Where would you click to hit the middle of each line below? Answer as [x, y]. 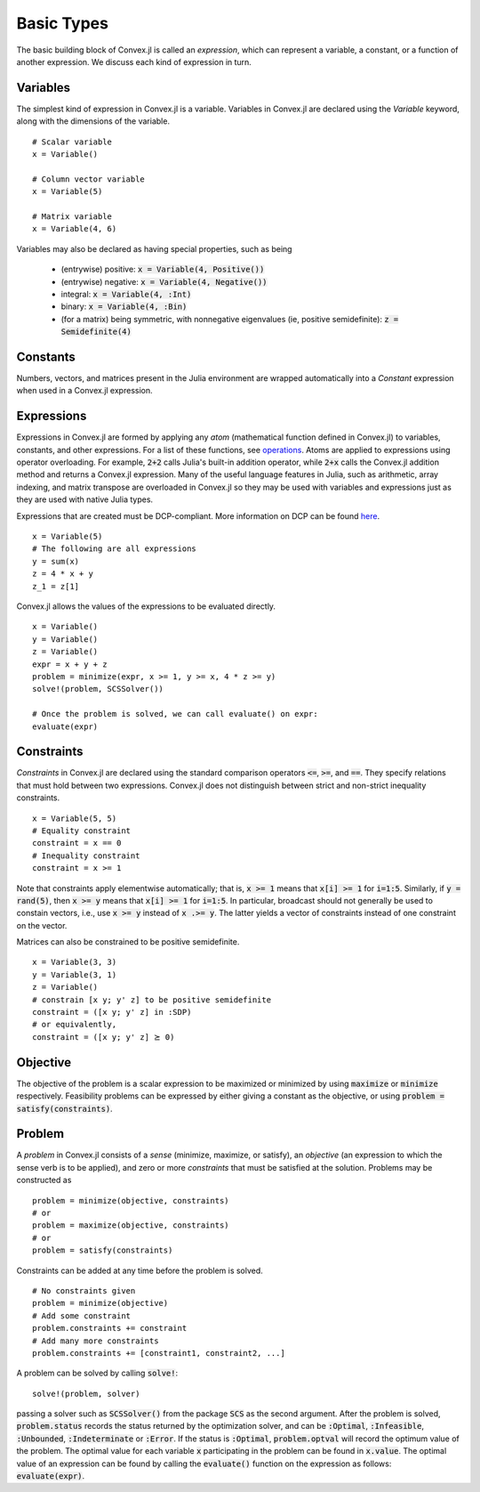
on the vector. [42, 925]
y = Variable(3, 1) [75, 974]
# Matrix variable [72, 216]
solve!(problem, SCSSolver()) [98, 689]
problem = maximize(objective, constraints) [131, 1225]
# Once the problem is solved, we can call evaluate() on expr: [176, 714]
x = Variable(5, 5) [75, 818]
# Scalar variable [72, 142]
